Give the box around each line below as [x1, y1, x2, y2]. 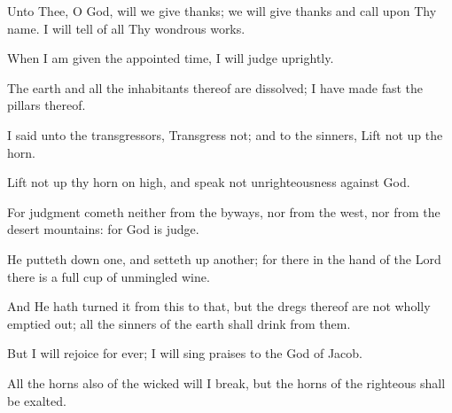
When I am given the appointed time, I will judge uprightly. [7, 49, 334, 67]
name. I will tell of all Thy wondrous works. [7, 19, 245, 37]
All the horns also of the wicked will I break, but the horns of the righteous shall [7, 373, 446, 392]
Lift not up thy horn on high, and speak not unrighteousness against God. [7, 173, 410, 191]
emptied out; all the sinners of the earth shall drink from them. [7, 314, 351, 332]
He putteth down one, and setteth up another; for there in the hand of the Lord [7, 249, 441, 268]
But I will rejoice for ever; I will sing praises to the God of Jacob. [7, 344, 363, 362]
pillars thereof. [7, 96, 86, 114]
